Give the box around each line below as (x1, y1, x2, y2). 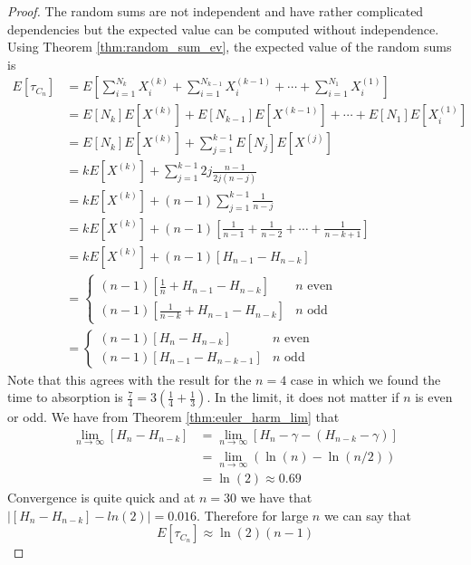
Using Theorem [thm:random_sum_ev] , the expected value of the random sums (7, 37, 452, 56)
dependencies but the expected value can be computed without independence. (7, 19, 439, 38)
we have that (240, 488, 312, 507)
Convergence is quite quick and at (7, 488, 196, 507)
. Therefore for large (197, 505, 309, 524)
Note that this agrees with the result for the (7, 369, 252, 388)
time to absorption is (7, 388, 123, 407)
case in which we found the (290, 369, 441, 388)
